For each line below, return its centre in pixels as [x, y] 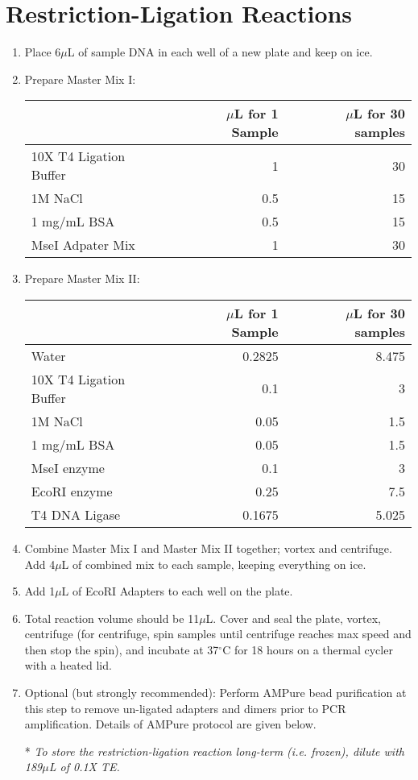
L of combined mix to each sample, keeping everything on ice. [214, 564]
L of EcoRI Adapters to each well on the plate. [177, 591]
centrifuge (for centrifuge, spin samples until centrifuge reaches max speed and [218, 634]
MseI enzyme [68, 467]
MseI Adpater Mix [83, 245]
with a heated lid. [68, 665]
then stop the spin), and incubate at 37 [122, 649]
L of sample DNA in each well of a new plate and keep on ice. [220, 52]
